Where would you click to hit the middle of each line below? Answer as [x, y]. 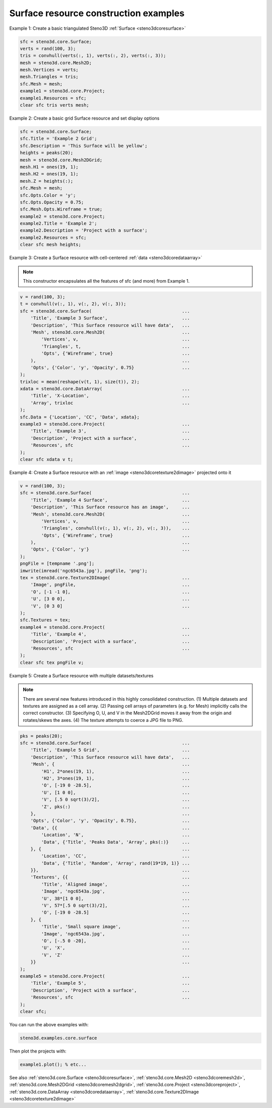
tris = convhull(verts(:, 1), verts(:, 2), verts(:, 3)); [93, 56]
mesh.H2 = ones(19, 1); [49, 174]
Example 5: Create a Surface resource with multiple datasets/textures [81, 675]
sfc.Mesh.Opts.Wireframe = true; [61, 209]
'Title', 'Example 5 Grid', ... [110, 750]
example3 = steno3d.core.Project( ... [105, 424]
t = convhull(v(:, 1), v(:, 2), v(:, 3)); [73, 304]
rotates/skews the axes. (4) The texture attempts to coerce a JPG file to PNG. [103, 720]
